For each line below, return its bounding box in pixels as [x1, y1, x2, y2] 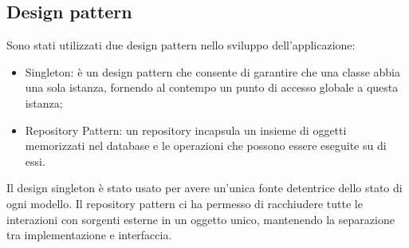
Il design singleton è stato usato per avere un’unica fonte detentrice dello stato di [6, 179, 403, 196]
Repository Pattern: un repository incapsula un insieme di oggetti [25, 121, 347, 138]
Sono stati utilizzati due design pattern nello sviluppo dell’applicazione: [6, 37, 356, 53]
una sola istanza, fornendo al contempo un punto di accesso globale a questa [25, 79, 399, 96]
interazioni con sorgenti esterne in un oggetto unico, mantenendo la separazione [6, 211, 395, 227]
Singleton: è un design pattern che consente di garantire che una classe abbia [25, 63, 400, 80]
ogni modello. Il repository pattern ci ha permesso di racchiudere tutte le [6, 195, 363, 211]
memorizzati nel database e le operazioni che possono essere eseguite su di [25, 137, 387, 154]
